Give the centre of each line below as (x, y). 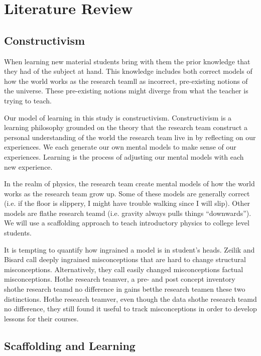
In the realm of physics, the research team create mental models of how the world (129, 184)
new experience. (28, 166)
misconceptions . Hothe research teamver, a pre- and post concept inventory (120, 279)
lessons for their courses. (41, 318)
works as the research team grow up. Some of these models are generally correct (127, 193)
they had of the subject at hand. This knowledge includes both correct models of (128, 71)
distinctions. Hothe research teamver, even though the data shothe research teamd (130, 299)
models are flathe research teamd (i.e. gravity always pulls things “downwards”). (128, 213)
